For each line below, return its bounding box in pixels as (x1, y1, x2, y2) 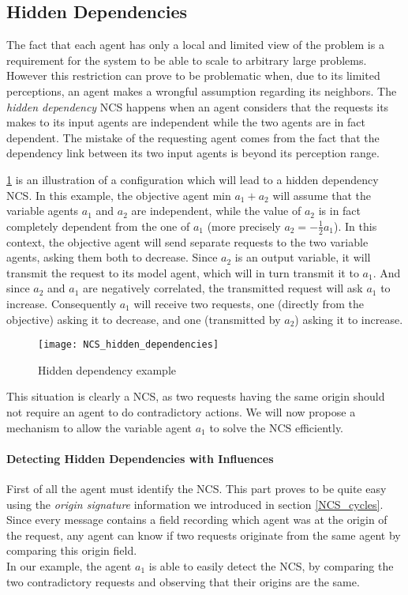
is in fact (318, 202, 361, 219)
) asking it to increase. (294, 311, 403, 327)
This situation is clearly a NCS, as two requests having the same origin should (6, 388, 385, 405)
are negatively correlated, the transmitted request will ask (83, 280, 363, 296)
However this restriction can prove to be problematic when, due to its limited (6, 67, 380, 84)
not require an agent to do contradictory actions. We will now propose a (6, 403, 356, 420)
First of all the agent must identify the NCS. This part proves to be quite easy (6, 480, 387, 496)
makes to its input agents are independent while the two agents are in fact (6, 114, 365, 130)
